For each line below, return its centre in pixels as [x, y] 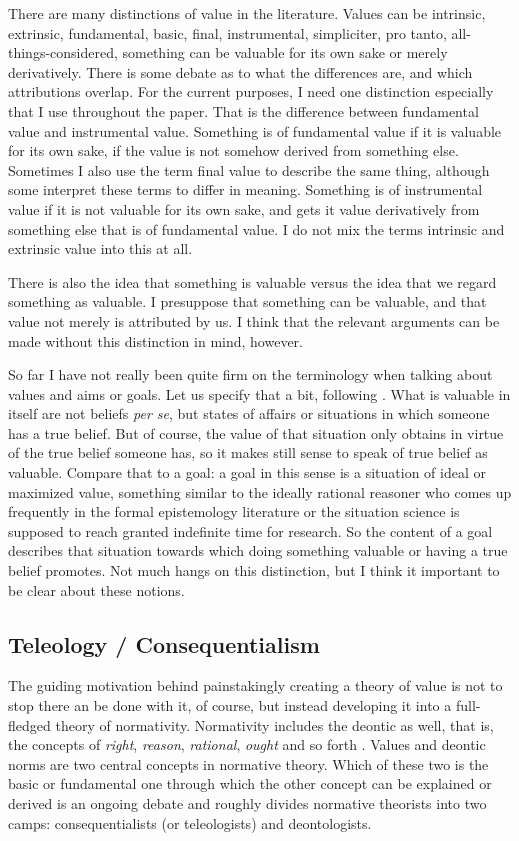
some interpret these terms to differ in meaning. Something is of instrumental [245, 189]
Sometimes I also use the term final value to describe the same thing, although [249, 169]
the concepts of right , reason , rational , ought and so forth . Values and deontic [247, 744]
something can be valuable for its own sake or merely [285, 52]
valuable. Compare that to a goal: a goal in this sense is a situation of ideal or [247, 472]
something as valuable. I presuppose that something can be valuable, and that [247, 301]
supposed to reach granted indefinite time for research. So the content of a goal [250, 530]
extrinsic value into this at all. [100, 248]
